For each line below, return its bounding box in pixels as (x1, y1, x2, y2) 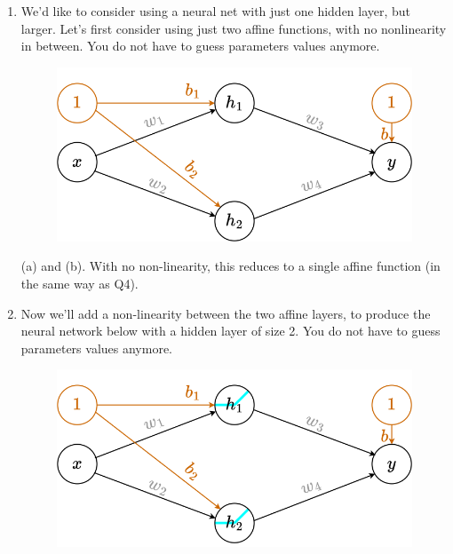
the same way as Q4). (20, 273, 139, 292)
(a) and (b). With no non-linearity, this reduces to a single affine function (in (20, 257, 441, 275)
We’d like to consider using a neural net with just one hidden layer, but (20, 2, 411, 20)
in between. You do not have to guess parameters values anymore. (20, 36, 380, 55)
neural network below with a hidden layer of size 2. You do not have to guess (20, 321, 441, 340)
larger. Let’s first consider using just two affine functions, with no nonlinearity (20, 19, 447, 37)
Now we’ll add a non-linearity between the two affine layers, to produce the (20, 304, 431, 322)
